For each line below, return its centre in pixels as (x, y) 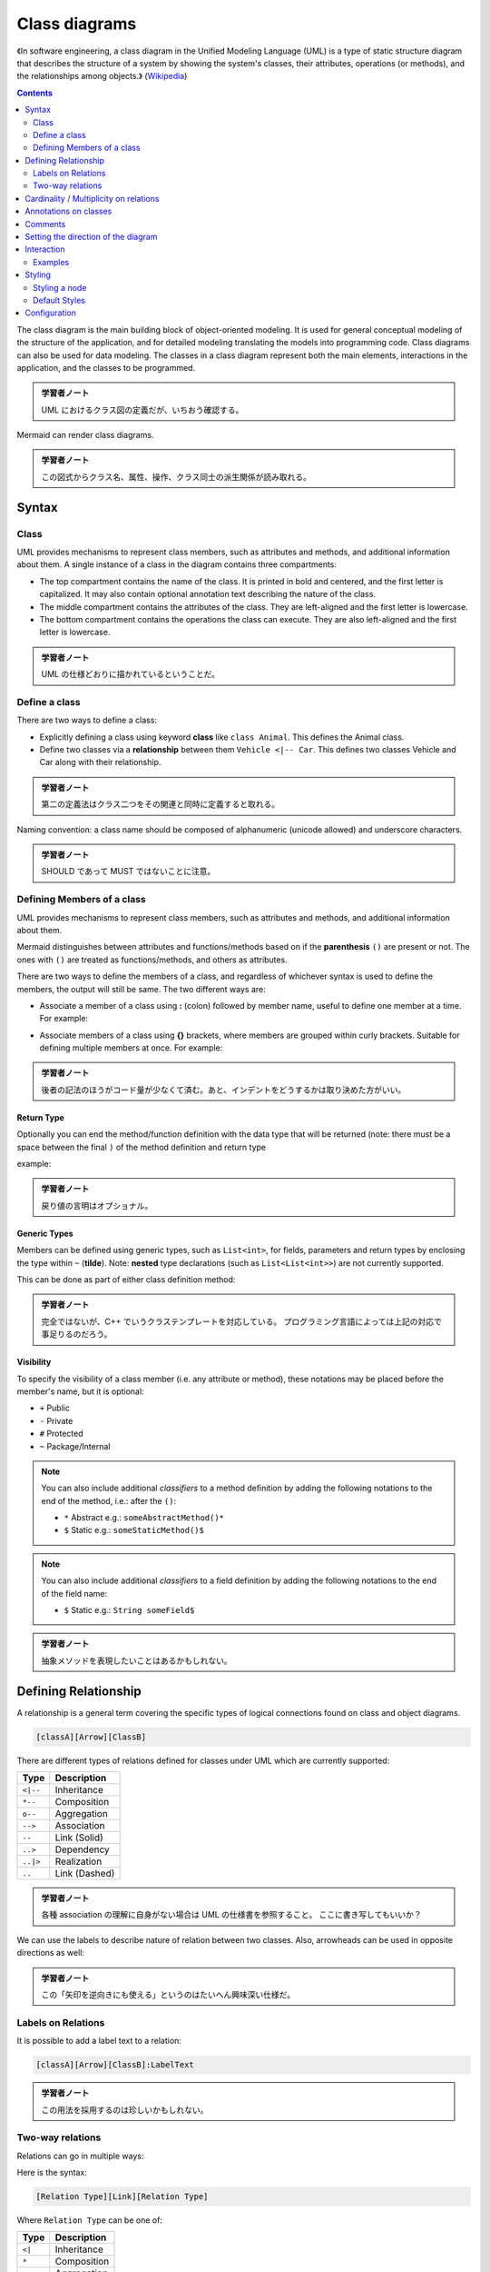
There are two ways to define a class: (87, 720)
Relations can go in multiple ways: (80, 2156)
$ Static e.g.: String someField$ (129, 1610)
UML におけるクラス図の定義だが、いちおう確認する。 (142, 410)
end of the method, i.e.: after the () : (109, 1500)
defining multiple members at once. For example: (131, 1048)
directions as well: (51, 1953)
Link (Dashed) (85, 1874)
